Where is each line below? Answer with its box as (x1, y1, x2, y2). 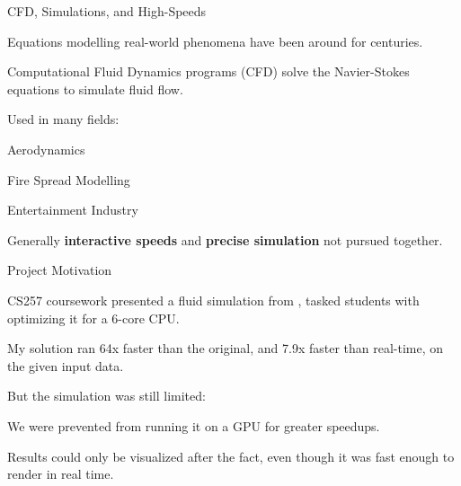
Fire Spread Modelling (7, 170, 130, 189)
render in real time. (7, 464, 114, 483)
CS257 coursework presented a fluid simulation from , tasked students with (7, 290, 420, 309)
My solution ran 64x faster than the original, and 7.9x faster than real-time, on (7, 339, 444, 358)
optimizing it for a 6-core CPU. (7, 308, 180, 327)
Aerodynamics (7, 139, 85, 158)
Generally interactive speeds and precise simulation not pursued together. (7, 230, 443, 249)
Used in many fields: (7, 110, 120, 128)
